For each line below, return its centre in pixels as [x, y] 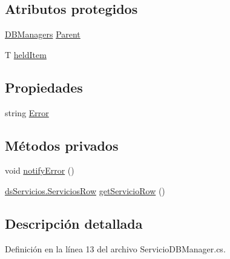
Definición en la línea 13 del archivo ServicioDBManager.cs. [115, 248]
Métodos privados [62, 145]
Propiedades [44, 87]
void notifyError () [40, 170]
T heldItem [26, 54]
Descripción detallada [74, 223]
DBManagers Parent [43, 34]
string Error [27, 112]
